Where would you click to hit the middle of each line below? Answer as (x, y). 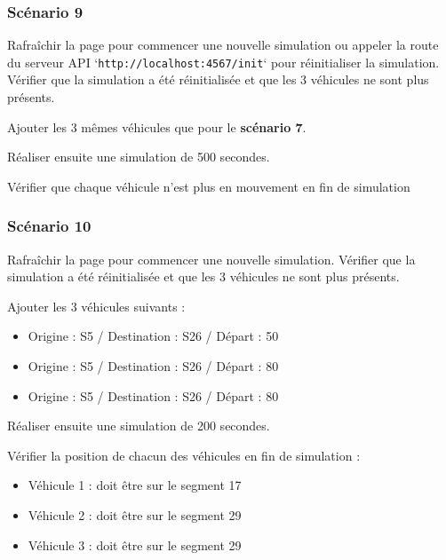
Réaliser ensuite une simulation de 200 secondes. (139, 426)
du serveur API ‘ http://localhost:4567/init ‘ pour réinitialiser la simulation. (223, 62)
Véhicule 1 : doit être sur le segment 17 (135, 485)
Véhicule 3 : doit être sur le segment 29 (135, 544)
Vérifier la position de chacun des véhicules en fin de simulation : (184, 455)
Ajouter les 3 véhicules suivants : (96, 306)
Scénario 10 (49, 226)
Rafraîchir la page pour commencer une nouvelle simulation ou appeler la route (223, 45)
